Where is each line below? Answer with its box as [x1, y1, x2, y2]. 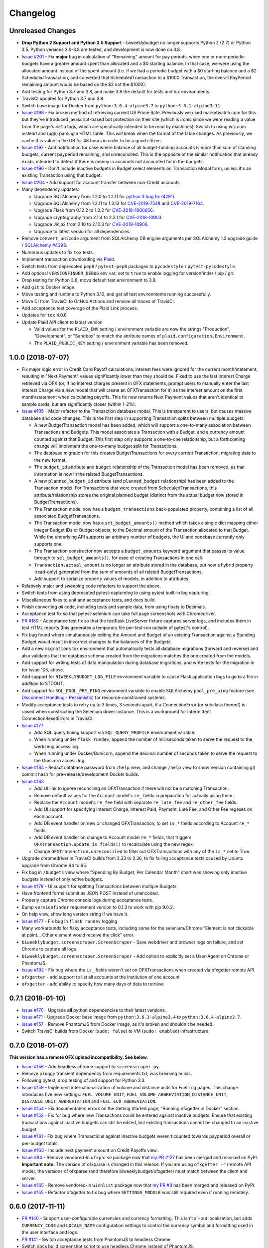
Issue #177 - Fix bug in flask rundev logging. [21, 918, 119, 924]
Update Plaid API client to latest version [21, 319, 103, 325]
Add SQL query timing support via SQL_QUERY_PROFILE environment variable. [34, 729, 196, 736]
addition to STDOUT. [21, 680, 65, 686]
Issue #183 [21, 778, 44, 784]
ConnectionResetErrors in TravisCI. [21, 715, 94, 721]
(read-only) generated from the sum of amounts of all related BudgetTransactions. [34, 569, 203, 575]
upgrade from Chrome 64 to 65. [21, 862, 87, 868]
